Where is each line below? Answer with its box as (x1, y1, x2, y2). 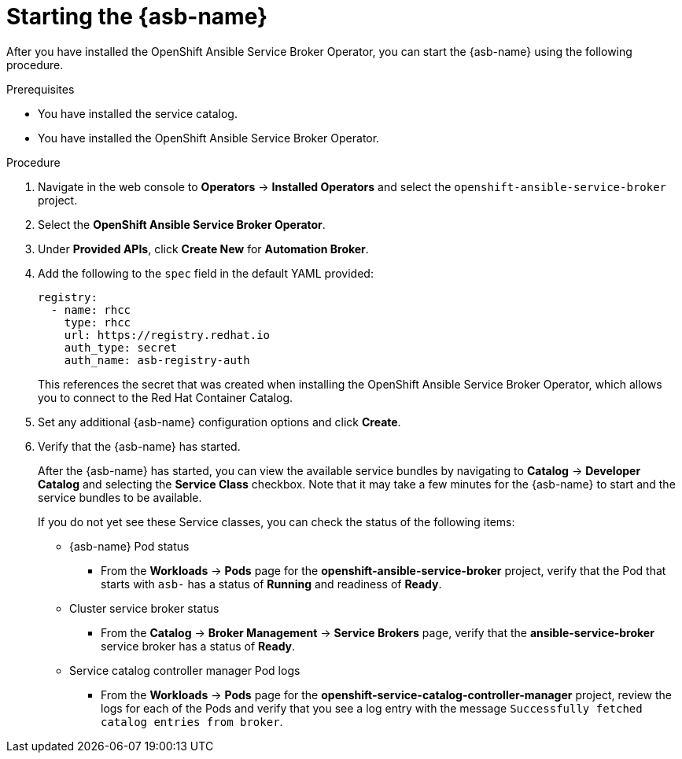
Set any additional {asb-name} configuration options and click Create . (38, 415, 401, 429)
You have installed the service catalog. (38, 106, 238, 120)
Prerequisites (6, 82, 75, 96)
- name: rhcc (50, 303, 131, 316)
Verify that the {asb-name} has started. (38, 439, 241, 453)
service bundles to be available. (38, 490, 202, 504)
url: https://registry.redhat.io (64, 328, 271, 341)
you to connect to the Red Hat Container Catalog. (38, 390, 293, 404)
